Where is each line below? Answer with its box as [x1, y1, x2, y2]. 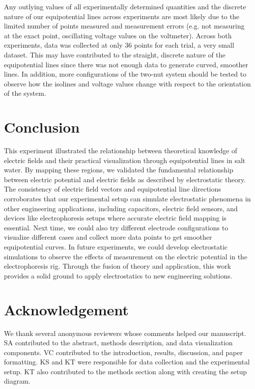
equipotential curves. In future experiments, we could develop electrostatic [4, 242, 227, 251]
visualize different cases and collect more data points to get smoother [4, 232, 212, 242]
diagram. [4, 376, 30, 386]
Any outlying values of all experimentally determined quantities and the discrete [4, 1, 246, 11]
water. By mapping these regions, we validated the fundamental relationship [4, 165, 233, 175]
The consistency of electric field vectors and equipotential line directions [4, 184, 221, 194]
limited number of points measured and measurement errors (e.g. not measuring [4, 21, 245, 31]
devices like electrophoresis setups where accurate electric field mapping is [4, 213, 227, 223]
